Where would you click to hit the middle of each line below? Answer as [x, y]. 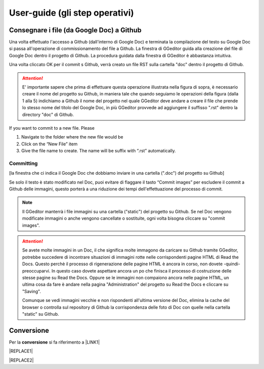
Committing [23, 163]
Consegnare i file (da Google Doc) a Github [75, 30]
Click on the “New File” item [49, 144]
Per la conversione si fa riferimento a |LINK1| [55, 342]
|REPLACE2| [21, 360]
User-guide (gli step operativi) [72, 13]
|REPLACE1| [21, 351]
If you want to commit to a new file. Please [52, 128]
